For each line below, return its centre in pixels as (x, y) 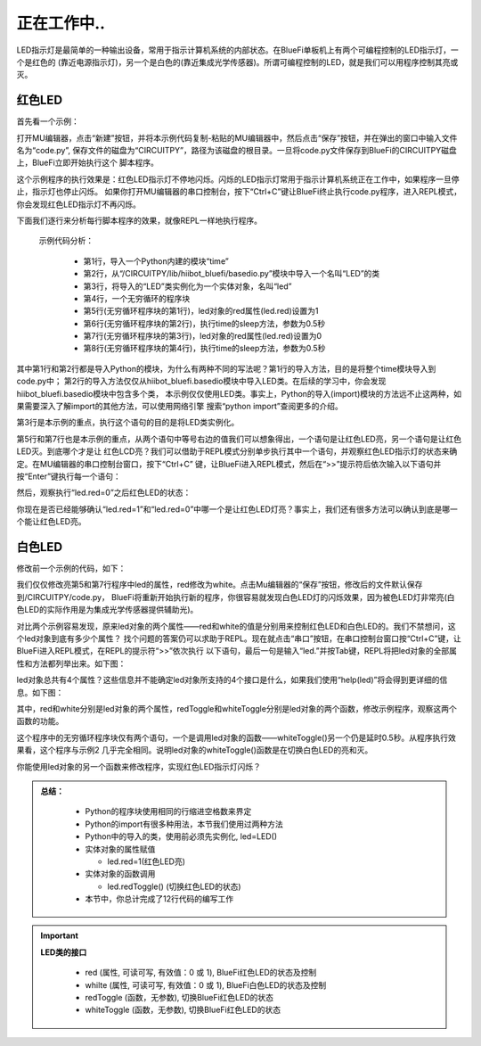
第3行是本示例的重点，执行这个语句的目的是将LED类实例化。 (128, 423)
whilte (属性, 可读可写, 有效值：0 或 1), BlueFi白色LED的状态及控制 (206, 984)
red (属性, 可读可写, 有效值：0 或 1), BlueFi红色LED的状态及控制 (201, 973)
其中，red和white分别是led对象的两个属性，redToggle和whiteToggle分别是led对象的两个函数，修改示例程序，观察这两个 (237, 708)
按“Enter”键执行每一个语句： (69, 476)
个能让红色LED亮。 (51, 522)
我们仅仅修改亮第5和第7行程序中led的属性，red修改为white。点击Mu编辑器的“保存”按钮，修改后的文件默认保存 (220, 585)
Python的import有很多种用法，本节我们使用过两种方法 (184, 824)
